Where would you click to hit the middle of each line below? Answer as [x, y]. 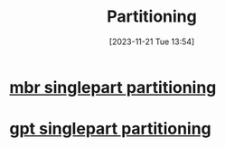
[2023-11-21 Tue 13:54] [152, 41]
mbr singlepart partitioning [113, 87]
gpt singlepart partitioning [111, 129]
